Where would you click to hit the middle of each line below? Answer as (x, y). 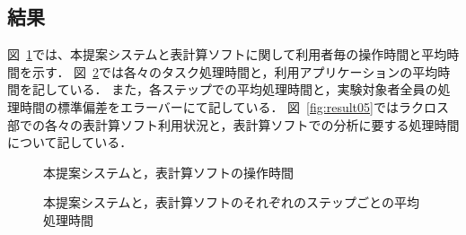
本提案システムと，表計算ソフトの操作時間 (169, 172)
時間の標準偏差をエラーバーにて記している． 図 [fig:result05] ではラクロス (234, 106)
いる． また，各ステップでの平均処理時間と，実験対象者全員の (254, 89)
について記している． (70, 142)
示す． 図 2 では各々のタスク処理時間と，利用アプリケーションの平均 (235, 71)
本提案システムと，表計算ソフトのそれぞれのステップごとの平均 (231, 202)
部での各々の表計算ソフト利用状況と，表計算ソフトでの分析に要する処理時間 (233, 124)
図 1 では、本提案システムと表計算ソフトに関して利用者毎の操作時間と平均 (227, 54)
